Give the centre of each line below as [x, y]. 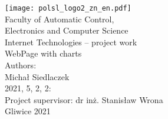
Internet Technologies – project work [71, 42]
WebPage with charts [43, 53]
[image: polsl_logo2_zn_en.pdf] [68, 8]
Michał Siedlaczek [37, 76]
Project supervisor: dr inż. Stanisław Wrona [84, 99]
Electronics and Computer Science [67, 30]
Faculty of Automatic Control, [60, 19]
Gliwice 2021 [28, 111]
